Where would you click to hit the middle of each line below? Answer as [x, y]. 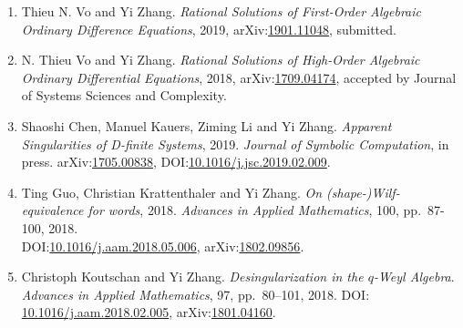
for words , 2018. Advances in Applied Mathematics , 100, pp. [255, 210]
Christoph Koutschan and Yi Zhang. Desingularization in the [192, 277]
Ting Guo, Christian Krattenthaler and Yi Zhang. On [172, 192]
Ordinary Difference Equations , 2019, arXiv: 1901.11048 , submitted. [209, 29]
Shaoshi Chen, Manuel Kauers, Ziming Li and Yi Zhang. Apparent [206, 125]
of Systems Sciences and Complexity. [124, 95]
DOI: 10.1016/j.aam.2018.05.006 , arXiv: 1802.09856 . [163, 246]
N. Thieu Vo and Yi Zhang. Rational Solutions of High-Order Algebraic [221, 60]
